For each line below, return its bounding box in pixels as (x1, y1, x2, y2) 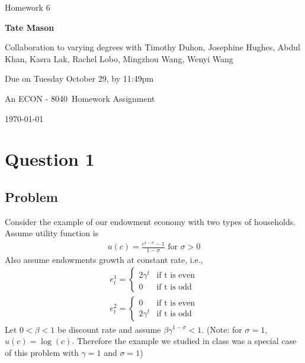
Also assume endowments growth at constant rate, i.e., (5, 253, 203, 265)
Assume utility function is (5, 227, 99, 239)
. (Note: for (201, 323, 242, 335)
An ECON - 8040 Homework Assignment (5, 92, 155, 104)
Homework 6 (5, 1, 50, 13)
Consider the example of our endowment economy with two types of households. (5, 215, 296, 227)
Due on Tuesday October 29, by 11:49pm (5, 72, 154, 85)
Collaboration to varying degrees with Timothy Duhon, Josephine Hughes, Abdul (5, 41, 300, 53)
